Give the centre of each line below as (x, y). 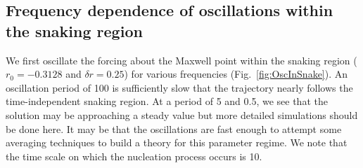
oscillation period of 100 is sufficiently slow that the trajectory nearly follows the (179, 87)
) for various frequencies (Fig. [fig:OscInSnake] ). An (236, 74)
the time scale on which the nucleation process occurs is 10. (134, 156)
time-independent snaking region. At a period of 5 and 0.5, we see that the (167, 101)
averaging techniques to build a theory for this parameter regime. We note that (177, 142)
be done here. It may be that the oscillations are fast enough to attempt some (174, 128)
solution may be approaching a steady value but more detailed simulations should (182, 114)
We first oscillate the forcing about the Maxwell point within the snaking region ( (181, 60)
